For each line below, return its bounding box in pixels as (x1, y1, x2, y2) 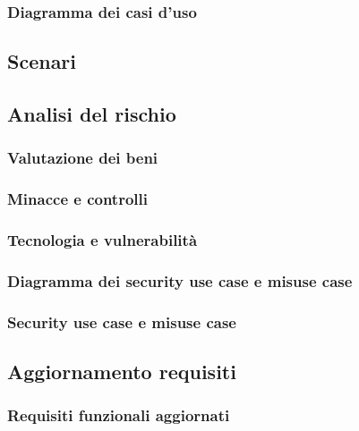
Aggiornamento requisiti (7, 358, 236, 385)
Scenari (7, 47, 77, 75)
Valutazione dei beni (7, 147, 158, 169)
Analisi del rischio (7, 100, 176, 128)
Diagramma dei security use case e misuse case (7, 269, 353, 292)
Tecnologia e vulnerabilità (7, 229, 198, 251)
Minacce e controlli (7, 188, 149, 210)
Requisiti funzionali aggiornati (7, 404, 230, 427)
